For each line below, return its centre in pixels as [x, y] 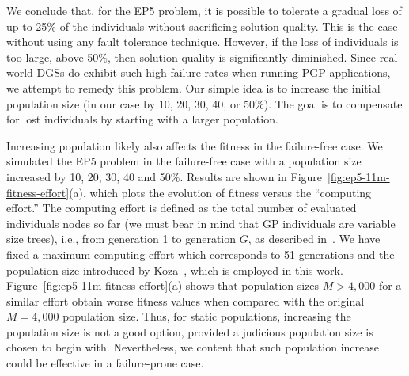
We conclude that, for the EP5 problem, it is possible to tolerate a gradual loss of [204, 10]
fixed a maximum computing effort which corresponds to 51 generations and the [201, 254]
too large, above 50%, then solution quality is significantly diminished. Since [191, 57]
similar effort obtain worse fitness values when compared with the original [186, 300]
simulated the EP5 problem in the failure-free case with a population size [184, 161]
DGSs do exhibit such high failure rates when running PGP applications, [214, 72]
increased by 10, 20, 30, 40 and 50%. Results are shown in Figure [165, 176]
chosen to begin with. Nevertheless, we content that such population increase [193, 347]
